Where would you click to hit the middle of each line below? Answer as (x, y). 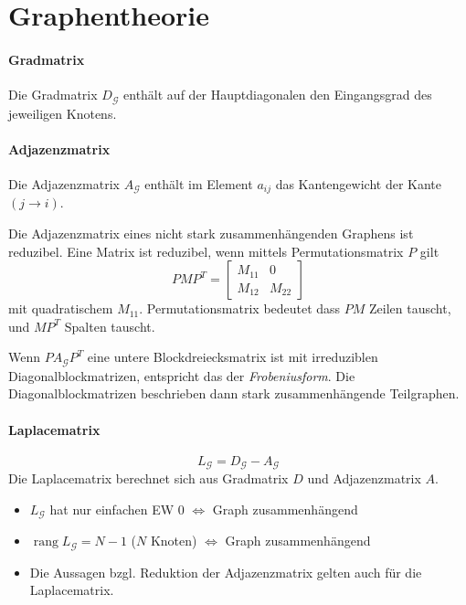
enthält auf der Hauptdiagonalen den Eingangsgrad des (278, 95)
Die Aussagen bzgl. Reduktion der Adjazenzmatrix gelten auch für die (226, 572)
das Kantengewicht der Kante (358, 184)
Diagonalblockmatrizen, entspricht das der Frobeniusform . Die (182, 375)
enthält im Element (199, 184)
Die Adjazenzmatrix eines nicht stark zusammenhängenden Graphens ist (211, 234)
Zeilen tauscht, (410, 308)
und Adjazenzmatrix (364, 478)
